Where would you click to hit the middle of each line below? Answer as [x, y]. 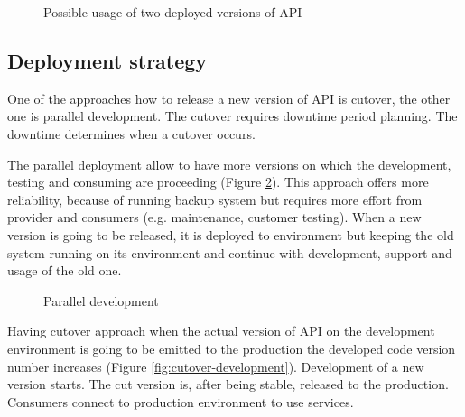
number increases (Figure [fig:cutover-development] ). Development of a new [216, 366]
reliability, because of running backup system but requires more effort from [215, 199]
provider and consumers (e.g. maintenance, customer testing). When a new [214, 217]
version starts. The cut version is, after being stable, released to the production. [228, 384]
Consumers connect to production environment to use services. [181, 401]
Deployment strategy [107, 60]
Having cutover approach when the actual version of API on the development [221, 331]
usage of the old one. [65, 270]
